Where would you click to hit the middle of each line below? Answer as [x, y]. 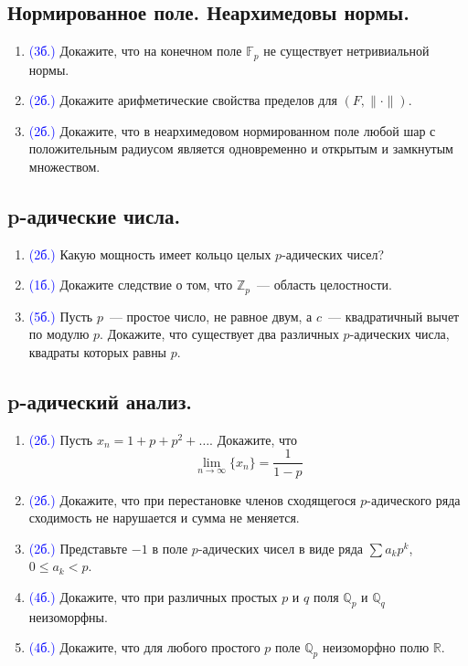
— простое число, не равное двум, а [211, 316]
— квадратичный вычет [394, 316]
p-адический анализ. [100, 402]
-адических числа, [399, 334]
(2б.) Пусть [61, 439]
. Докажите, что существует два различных [219, 334]
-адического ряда [414, 499]
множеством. [64, 167]
